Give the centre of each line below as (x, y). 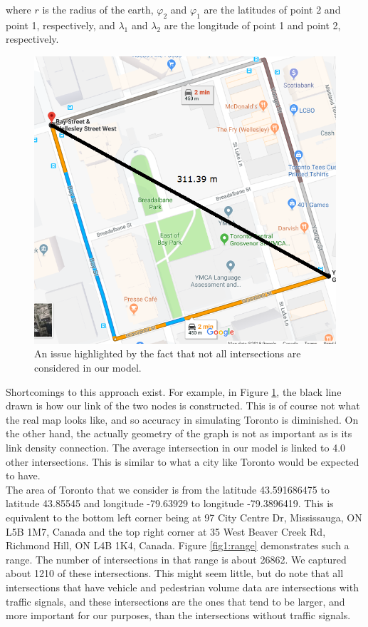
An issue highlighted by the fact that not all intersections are (168, 353)
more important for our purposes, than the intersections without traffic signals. (178, 615)
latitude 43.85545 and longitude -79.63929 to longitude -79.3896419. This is (170, 503)
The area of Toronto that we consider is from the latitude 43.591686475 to (168, 489)
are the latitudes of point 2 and (272, 9)
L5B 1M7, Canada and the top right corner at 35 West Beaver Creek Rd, (166, 531)
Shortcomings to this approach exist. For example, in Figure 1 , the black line (174, 391)
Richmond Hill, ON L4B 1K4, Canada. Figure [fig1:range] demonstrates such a (178, 545)
